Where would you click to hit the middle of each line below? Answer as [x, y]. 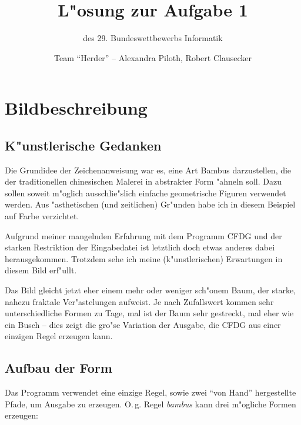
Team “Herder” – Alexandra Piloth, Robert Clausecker [153, 57]
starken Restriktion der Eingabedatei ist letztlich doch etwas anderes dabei [140, 247]
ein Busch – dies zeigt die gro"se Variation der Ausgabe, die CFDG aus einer [143, 324]
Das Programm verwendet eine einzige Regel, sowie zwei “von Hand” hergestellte [150, 392]
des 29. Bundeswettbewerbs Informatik [153, 38]
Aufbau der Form [58, 368]
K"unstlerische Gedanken [83, 145]
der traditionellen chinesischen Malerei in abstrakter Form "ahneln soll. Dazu [143, 181]
